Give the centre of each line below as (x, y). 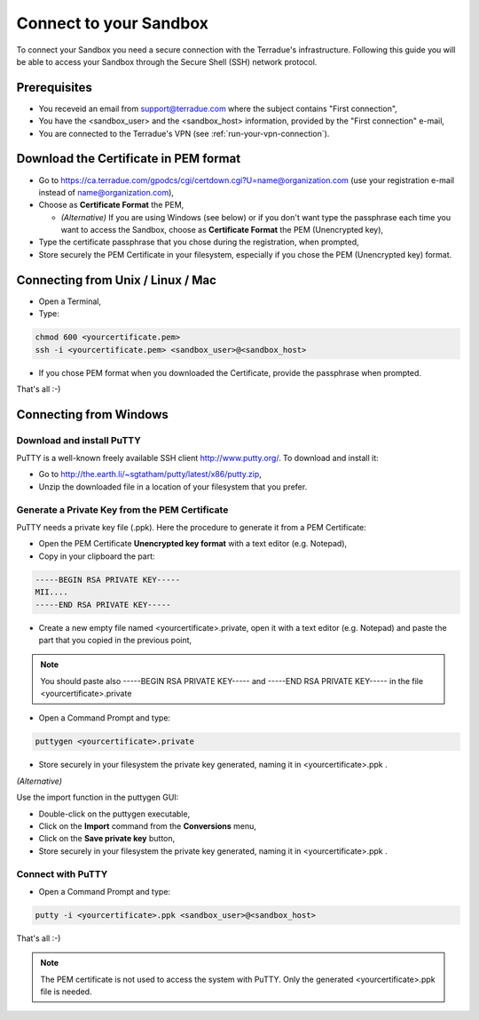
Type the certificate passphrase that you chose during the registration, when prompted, (199, 242)
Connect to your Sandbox (112, 23)
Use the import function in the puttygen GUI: (98, 797)
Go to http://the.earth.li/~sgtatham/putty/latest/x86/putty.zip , (150, 474)
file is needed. (66, 992)
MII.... (51, 592)
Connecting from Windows (92, 414)
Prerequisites (54, 88)
